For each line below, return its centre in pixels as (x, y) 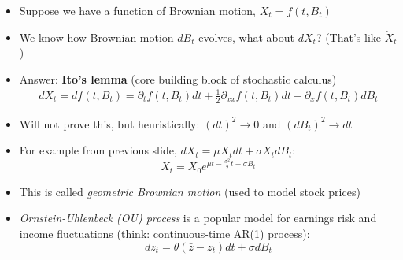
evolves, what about (247, 37)
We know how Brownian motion (96, 37)
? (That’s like (349, 37)
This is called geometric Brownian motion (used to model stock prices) (190, 191)
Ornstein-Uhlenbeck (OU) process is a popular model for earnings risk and (198, 218)
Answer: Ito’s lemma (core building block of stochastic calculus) (178, 78)
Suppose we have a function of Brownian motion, (137, 10)
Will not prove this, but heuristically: (109, 123)
